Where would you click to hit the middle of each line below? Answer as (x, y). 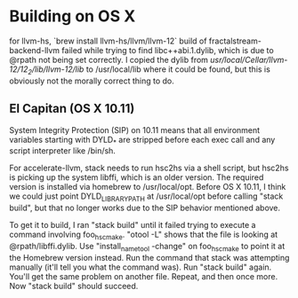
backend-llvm (35, 50)
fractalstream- (235, 41)
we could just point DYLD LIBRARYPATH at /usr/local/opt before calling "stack (146, 197)
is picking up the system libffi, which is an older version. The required (137, 177)
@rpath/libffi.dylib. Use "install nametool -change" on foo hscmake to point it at (147, 247)
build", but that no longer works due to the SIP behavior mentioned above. (145, 208)
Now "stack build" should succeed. (74, 286)
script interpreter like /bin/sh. (62, 151)
